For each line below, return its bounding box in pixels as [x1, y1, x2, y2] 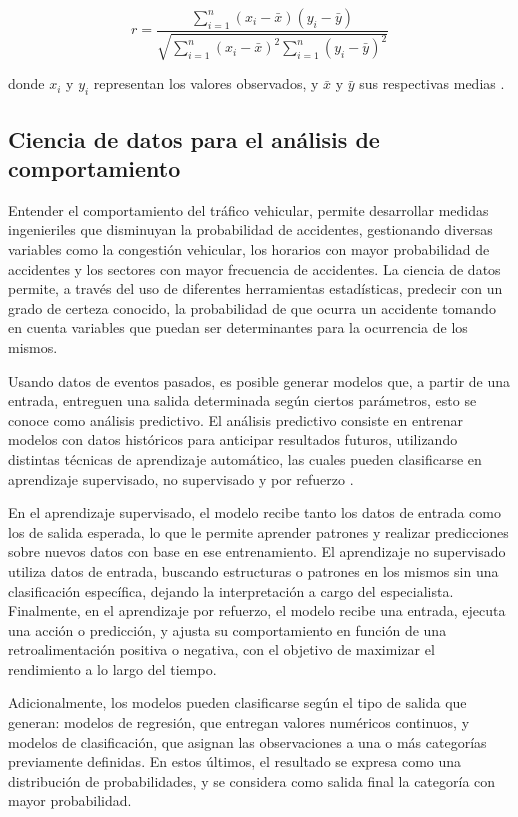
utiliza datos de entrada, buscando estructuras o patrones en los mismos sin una [8, 560, 499, 581]
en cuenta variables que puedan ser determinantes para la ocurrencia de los [8, 317, 468, 338]
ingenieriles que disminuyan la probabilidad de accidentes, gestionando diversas [8, 219, 493, 240]
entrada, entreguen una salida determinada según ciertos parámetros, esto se [8, 390, 477, 411]
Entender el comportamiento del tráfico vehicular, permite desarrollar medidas [8, 199, 489, 220]
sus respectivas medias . [359, 73, 505, 94]
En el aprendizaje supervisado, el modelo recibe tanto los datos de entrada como [8, 502, 501, 523]
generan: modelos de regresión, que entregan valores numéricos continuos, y [8, 712, 470, 733]
